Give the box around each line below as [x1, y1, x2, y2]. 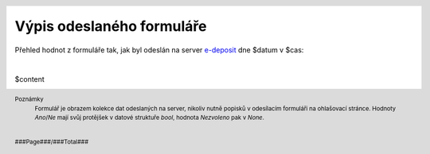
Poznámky [14, 95, 44, 103]
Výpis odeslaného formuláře [14, 17, 207, 36]
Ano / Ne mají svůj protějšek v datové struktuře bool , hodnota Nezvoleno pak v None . [34, 114, 264, 122]
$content [14, 74, 45, 83]
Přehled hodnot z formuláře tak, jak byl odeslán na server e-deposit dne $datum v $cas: [14, 45, 304, 55]
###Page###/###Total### [14, 138, 89, 146]
